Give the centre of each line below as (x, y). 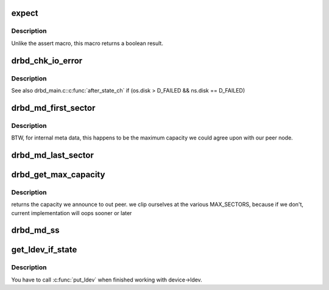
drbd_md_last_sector (53, 155)
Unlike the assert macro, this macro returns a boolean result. (87, 43)
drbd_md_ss (35, 231)
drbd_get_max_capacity (58, 175)
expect (25, 13)
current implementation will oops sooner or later (72, 213)
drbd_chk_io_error (47, 61)
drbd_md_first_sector (53, 108)
